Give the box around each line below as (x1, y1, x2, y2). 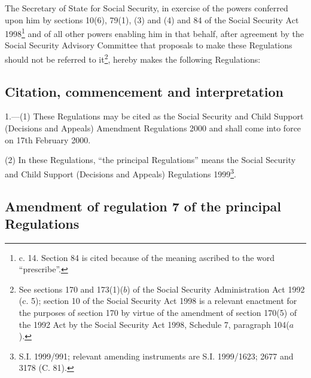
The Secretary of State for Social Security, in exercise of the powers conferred (5, 2, 288, 14)
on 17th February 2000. (5, 133, 91, 146)
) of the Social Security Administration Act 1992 (127, 282, 305, 295)
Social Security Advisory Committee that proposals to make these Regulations (5, 39, 292, 51)
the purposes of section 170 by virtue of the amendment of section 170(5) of (19, 306, 297, 319)
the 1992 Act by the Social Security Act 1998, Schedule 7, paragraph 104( (19, 318, 289, 330)
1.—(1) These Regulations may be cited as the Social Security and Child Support (5, 110, 304, 122)
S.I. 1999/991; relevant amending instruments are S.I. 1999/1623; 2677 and (19, 349, 294, 362)
